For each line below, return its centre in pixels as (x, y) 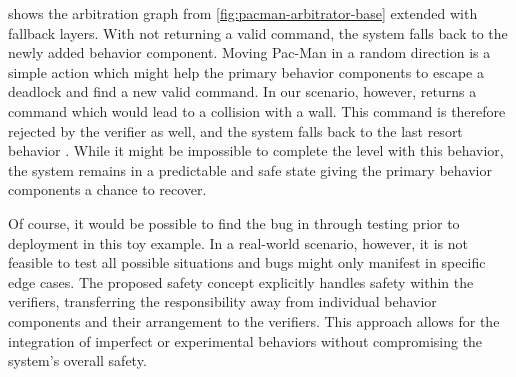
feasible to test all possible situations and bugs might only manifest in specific (247, 262)
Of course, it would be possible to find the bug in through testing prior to (234, 222)
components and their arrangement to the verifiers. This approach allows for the (254, 320)
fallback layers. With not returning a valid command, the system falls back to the (258, 32)
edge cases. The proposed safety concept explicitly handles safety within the (241, 281)
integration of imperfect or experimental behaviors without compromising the (245, 340)
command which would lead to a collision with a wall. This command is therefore (257, 110)
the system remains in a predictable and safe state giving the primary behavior (250, 169)
